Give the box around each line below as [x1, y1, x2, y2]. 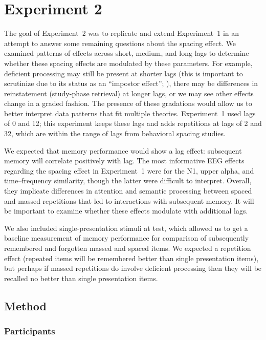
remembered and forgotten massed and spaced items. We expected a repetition [4, 243, 251, 253]
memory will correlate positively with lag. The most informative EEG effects [4, 155, 245, 166]
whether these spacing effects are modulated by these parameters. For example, [4, 57, 253, 68]
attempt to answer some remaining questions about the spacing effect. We [4, 37, 236, 48]
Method [4, 297, 47, 313]
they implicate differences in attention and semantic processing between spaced [4, 185, 252, 196]
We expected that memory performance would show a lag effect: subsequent [4, 145, 242, 156]
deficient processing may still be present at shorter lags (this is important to [4, 68, 243, 78]
